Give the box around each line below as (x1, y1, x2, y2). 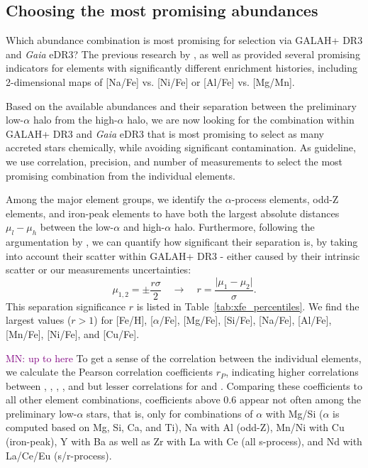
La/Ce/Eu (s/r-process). (6, 447, 112, 462)
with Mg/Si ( (265, 406, 323, 420)
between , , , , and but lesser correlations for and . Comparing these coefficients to (6, 378, 362, 393)
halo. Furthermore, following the (174, 219, 315, 234)
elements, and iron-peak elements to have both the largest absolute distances (6, 205, 340, 220)
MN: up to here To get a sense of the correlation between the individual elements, (6, 350, 362, 365)
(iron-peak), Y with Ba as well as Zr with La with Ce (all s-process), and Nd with (6, 434, 362, 449)
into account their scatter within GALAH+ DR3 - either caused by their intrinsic (6, 248, 360, 263)
